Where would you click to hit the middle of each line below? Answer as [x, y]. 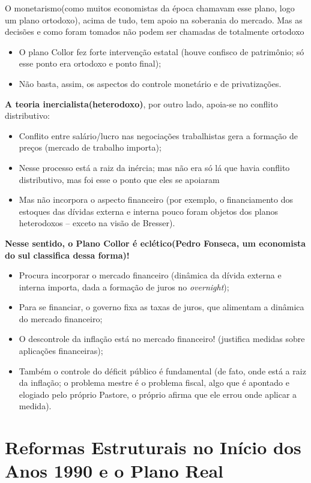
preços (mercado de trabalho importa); [90, 147]
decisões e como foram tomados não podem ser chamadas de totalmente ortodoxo [155, 31]
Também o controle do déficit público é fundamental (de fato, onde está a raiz [162, 370]
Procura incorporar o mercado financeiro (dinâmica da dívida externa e [150, 275]
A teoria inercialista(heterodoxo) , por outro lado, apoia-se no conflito [141, 103]
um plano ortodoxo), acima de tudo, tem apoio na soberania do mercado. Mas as [154, 19]
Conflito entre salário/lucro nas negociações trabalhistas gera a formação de [158, 135]
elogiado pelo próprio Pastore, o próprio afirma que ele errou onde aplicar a [158, 394]
